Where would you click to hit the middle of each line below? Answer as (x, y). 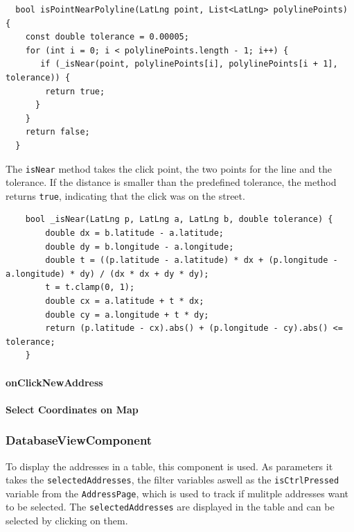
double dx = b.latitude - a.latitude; (134, 233)
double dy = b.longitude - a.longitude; (140, 247)
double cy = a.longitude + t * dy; (127, 315)
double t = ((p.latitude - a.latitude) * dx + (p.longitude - (192, 260)
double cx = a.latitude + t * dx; (125, 301)
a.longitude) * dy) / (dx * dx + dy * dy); (107, 274)
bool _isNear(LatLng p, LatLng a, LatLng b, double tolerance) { (179, 220)
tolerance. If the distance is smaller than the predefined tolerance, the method (171, 182)
